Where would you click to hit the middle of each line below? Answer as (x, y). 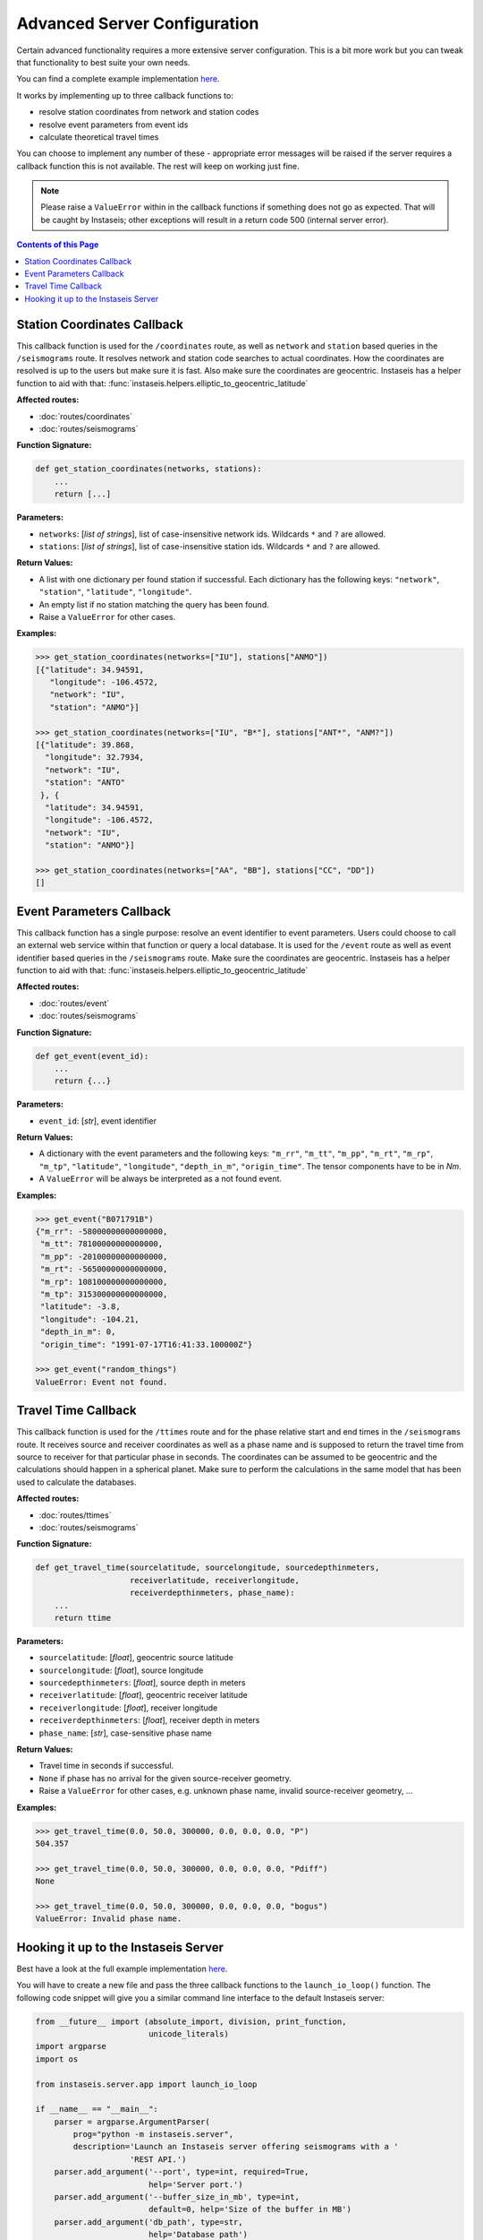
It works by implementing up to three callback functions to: (125, 95)
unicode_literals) (189, 2033)
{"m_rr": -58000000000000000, (102, 1232)
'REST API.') (158, 2159)
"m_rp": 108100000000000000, (104, 1282)
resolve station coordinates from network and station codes (149, 112)
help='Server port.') (195, 2184)
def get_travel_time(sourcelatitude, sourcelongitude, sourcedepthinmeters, (208, 1568)
